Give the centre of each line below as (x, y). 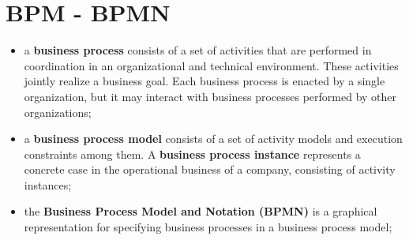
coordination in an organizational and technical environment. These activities (211, 65)
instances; (48, 184)
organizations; (58, 112)
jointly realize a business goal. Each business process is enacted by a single (204, 81)
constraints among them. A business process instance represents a (192, 154)
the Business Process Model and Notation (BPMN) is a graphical (201, 211)
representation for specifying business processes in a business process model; (208, 227)
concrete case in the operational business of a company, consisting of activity (210, 169)
